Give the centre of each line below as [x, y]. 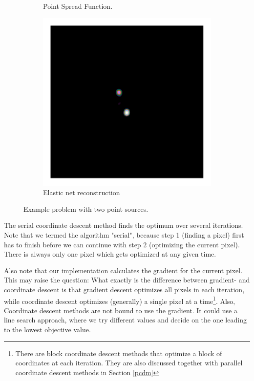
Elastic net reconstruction [82, 192]
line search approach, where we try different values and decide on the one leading [125, 320]
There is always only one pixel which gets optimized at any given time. [110, 254]
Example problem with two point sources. [86, 209]
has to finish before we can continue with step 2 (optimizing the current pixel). [122, 244]
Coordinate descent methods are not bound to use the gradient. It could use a [121, 310]
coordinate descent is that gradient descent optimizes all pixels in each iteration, [124, 289]
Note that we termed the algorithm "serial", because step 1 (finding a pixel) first [124, 234]
